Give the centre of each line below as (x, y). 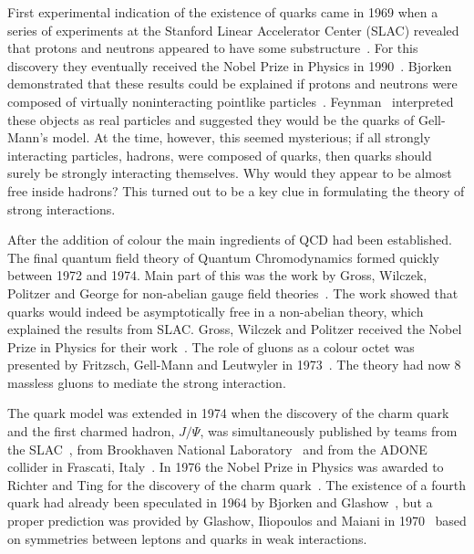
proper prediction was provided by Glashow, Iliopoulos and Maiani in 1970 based (237, 521)
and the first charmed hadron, (91, 431)
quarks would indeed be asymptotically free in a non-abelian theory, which (216, 311)
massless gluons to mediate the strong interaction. (147, 382)
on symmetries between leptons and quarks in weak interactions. (187, 538)
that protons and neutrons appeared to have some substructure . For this (213, 48)
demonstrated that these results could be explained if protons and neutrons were (232, 84)
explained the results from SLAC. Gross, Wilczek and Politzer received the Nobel (235, 329)
